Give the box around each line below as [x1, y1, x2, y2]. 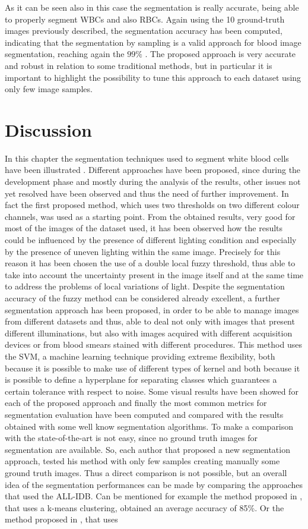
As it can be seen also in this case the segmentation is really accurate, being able [5, 1, 299, 13]
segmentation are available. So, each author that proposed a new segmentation [5, 443, 290, 455]
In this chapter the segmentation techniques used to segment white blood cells [5, 152, 289, 164]
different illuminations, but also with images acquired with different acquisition [5, 326, 293, 339]
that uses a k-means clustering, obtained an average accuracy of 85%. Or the [5, 501, 284, 514]
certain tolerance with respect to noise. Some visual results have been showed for [5, 385, 299, 397]
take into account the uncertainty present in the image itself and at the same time [5, 268, 304, 281]
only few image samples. [5, 83, 93, 95]
